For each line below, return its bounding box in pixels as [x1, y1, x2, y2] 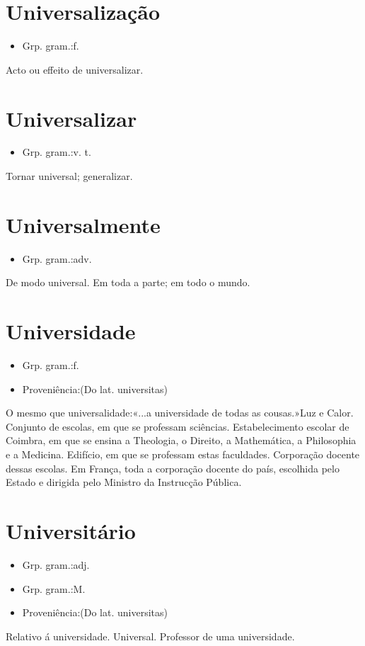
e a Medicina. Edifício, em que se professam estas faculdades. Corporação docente [6, 447, 360, 462]
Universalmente [6, 210, 161, 239]
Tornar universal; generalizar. [6, 169, 133, 183]
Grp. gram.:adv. [22, 251, 92, 266]
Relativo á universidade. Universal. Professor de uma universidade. [6, 628, 295, 643]
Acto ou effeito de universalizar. [6, 62, 144, 76]
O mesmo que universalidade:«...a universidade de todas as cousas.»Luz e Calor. [6, 405, 354, 420]
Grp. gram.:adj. [22, 557, 90, 572]
